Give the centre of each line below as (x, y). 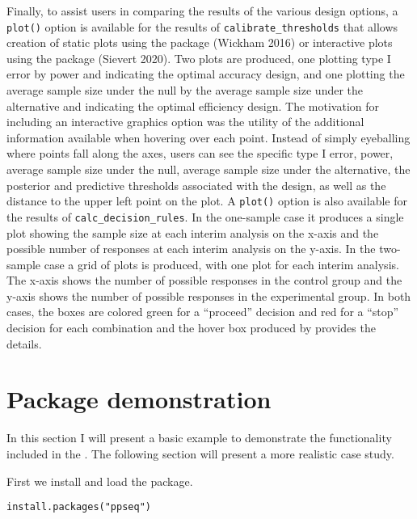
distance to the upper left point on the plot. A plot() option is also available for (207, 201)
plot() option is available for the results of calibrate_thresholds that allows (202, 26)
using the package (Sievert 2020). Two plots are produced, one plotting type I (199, 58)
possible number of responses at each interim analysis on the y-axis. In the (191, 249)
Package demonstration (139, 399)
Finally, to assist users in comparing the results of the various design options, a (202, 11)
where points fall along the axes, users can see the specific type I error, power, (200, 153)
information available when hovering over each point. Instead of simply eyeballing (208, 137)
